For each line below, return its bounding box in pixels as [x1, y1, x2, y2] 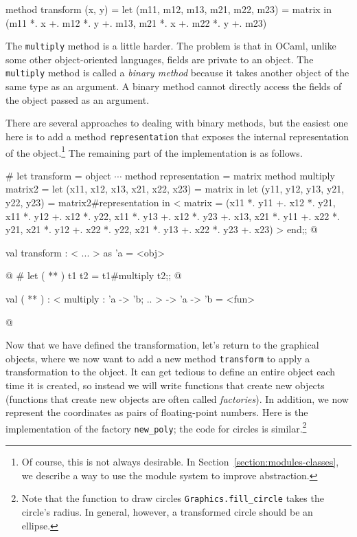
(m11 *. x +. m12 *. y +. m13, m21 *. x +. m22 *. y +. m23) [5, 15, 267, 30]
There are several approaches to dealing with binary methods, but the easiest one [5, 116, 348, 130]
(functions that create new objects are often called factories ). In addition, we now [5, 391, 349, 406]
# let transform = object [5, 168, 111, 182]
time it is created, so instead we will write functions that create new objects [5, 377, 325, 392]
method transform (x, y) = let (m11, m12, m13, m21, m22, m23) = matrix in [5, 2, 332, 16]
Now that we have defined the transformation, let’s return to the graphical [5, 338, 319, 352]
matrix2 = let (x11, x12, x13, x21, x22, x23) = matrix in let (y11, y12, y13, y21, [5, 182, 345, 196]
